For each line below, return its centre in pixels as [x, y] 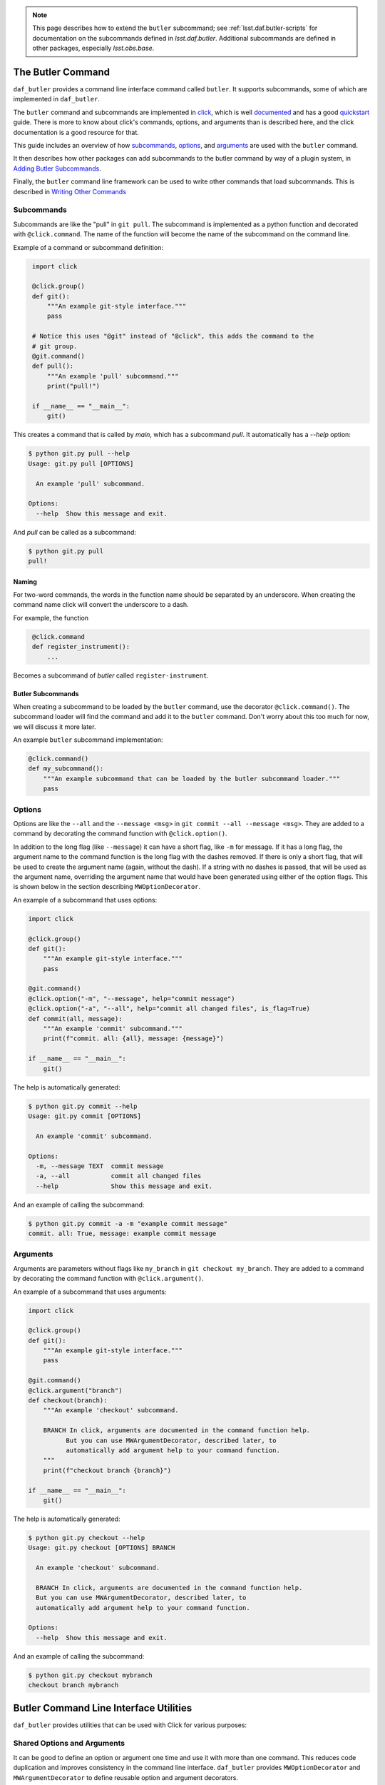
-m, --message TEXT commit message [100, 1166]
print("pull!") [73, 386]
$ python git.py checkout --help [87, 1538]
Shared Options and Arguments [69, 1744]
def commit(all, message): [75, 1019]
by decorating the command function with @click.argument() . [108, 1279]
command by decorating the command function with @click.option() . [120, 834]
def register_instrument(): [81, 647]
